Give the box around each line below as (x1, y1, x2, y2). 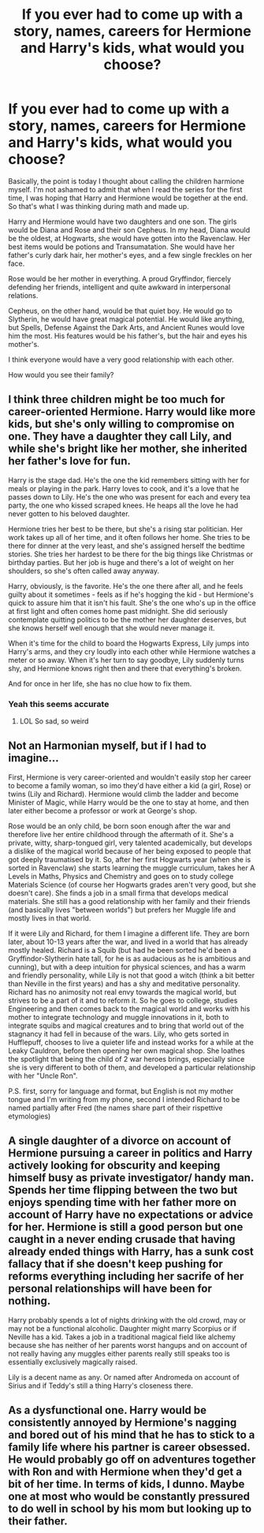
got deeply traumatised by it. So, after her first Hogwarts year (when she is (8, 854, 251, 864)
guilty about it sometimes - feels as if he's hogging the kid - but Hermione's (8, 590, 254, 599)
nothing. (8, 1294, 51, 1308)
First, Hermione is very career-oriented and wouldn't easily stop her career (8, 772, 252, 782)
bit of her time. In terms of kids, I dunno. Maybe (8, 1478, 245, 1491)
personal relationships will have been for (8, 1282, 213, 1296)
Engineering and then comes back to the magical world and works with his (8, 1003, 251, 1014)
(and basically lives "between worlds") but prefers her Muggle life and (8, 905, 236, 914)
